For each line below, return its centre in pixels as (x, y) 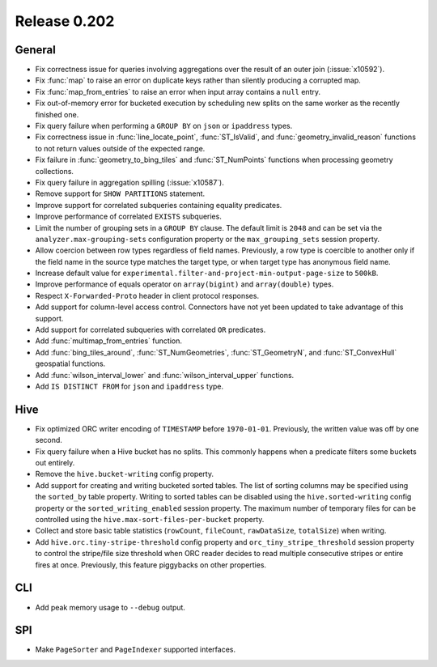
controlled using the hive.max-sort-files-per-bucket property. (150, 520)
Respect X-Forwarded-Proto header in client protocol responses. (147, 295)
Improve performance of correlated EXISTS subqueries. (128, 217)
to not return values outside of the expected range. (120, 148)
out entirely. (55, 463)
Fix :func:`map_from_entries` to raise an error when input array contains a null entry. (178, 91)
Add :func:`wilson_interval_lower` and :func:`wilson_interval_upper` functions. (165, 375)
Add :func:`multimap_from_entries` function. (108, 341)
